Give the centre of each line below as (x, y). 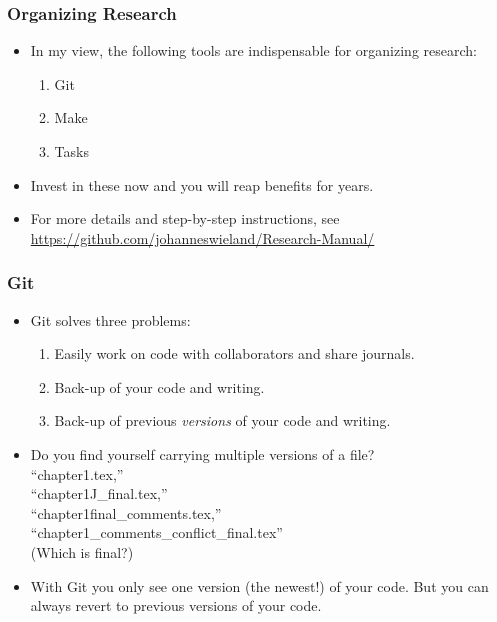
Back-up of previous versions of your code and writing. (222, 420)
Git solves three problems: (110, 319)
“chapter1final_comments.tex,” (126, 512)
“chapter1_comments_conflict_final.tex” (156, 532)
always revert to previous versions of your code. (176, 605)
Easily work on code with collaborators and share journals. (234, 353)
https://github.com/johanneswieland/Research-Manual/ (202, 237)
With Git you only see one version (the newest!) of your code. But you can (259, 585)
